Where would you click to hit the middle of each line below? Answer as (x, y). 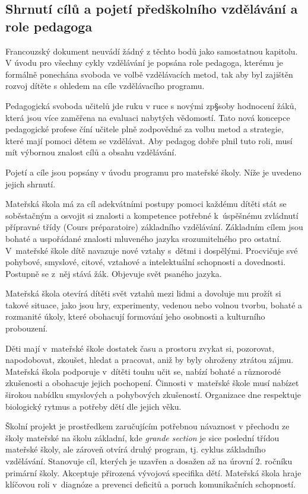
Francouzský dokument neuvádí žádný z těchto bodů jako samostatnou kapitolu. (152, 51)
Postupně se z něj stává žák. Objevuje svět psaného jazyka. (114, 273)
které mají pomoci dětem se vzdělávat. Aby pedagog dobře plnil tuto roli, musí (149, 140)
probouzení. (27, 328)
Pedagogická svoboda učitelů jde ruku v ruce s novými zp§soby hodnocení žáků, (151, 105)
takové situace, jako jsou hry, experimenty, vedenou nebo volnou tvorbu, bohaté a (154, 305)
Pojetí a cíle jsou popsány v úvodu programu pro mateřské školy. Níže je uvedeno (153, 172)
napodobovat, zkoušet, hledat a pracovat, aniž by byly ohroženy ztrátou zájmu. (150, 360)
